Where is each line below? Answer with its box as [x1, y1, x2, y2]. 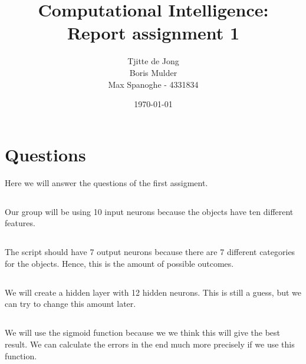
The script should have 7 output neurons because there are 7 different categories [5, 246, 295, 258]
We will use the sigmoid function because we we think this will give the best [5, 326, 281, 339]
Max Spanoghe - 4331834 [108, 78, 199, 90]
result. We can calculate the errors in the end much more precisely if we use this [5, 337, 295, 350]
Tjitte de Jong [127, 55, 179, 67]
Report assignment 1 [67, 21, 240, 45]
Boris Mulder [129, 66, 177, 78]
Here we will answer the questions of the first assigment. [5, 176, 208, 188]
